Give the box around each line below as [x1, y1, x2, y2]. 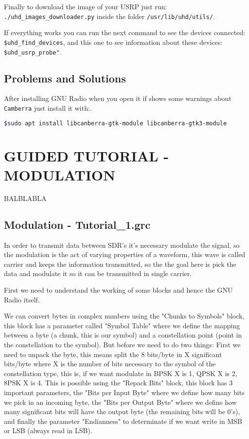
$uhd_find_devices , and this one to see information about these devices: [4, 37, 223, 47]
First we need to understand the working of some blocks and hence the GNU [4, 284, 233, 295]
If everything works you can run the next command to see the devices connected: [4, 27, 246, 38]
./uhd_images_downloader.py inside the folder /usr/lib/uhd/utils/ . [4, 11, 215, 21]
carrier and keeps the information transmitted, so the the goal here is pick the [4, 259, 236, 269]
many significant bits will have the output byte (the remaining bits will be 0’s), [4, 406, 240, 417]
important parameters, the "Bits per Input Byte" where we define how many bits [4, 387, 245, 397]
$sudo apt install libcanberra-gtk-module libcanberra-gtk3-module [4, 120, 227, 127]
